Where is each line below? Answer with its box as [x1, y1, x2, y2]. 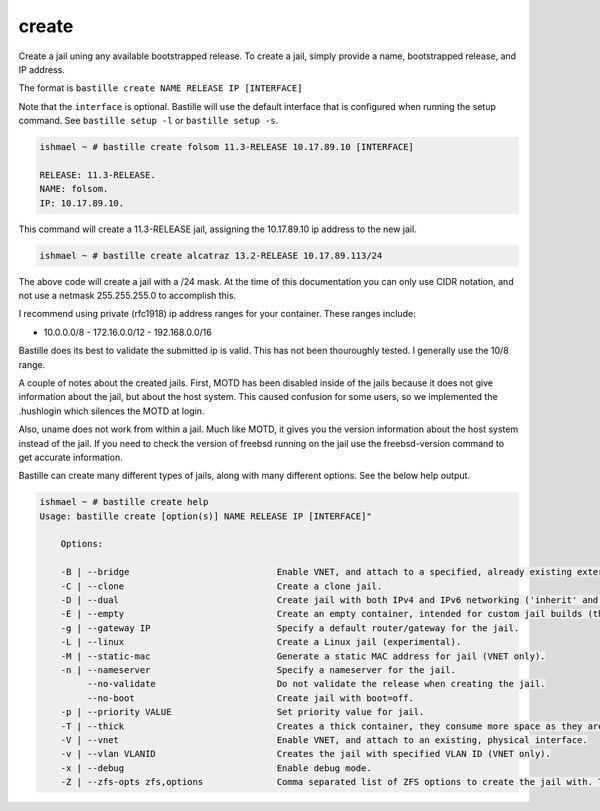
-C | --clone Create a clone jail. [60, 580, 383, 592]
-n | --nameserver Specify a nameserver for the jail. [60, 664, 457, 675]
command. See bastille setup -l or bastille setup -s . [18, 115, 279, 127]
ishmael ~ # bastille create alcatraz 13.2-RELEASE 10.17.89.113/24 [39, 250, 383, 261]
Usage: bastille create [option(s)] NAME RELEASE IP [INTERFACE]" [39, 510, 372, 522]
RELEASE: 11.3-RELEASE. [39, 169, 157, 180]
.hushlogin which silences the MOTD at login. [18, 405, 205, 417]
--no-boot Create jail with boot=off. [86, 692, 415, 704]
